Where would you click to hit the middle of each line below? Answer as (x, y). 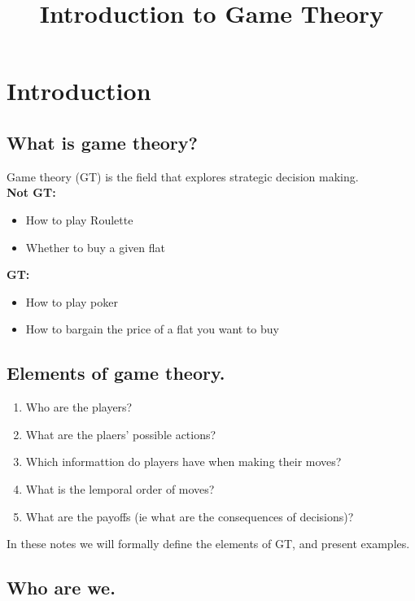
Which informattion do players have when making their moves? (183, 462)
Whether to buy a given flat (95, 247)
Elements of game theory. (116, 373)
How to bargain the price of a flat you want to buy (152, 329)
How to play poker (72, 301)
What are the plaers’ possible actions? (121, 434)
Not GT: (31, 192)
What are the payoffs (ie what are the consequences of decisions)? (190, 516)
